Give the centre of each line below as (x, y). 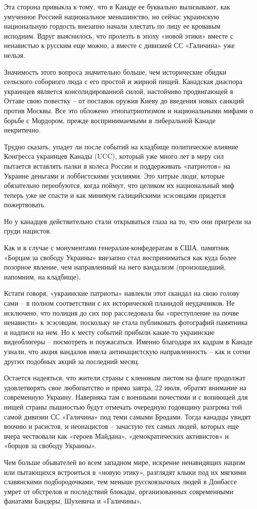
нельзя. (15, 55)
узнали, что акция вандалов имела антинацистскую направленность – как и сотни (127, 351)
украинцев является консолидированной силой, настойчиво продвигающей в (119, 91)
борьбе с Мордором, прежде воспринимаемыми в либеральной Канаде (110, 120)
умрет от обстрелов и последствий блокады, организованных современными (119, 491)
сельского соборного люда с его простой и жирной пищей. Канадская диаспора (123, 81)
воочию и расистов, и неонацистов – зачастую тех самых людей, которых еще (122, 426)
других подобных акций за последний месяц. (72, 361)
